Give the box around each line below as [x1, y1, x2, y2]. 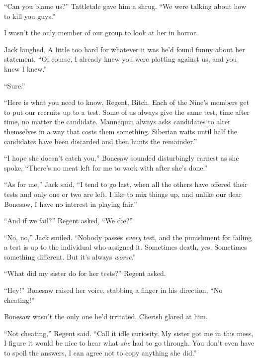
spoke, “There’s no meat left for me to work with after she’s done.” [4, 162, 208, 173]
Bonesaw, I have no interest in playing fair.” [4, 198, 137, 209]
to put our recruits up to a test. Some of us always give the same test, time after [4, 106, 250, 117]
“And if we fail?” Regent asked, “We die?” [4, 215, 133, 226]
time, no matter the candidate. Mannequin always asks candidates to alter [4, 116, 231, 127]
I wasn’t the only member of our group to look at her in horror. [4, 27, 198, 38]
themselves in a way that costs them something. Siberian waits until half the [4, 126, 238, 136]
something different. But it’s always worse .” [4, 251, 136, 262]
